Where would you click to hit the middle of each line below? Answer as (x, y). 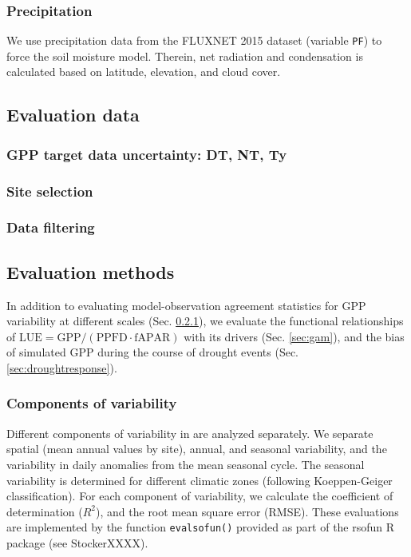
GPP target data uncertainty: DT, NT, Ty (147, 154)
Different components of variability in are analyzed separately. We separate (190, 433)
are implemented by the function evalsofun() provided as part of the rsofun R (201, 527)
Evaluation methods (91, 271)
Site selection (50, 191)
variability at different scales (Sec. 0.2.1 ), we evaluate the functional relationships (205, 321)
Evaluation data (73, 115)
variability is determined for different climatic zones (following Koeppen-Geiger (200, 480)
